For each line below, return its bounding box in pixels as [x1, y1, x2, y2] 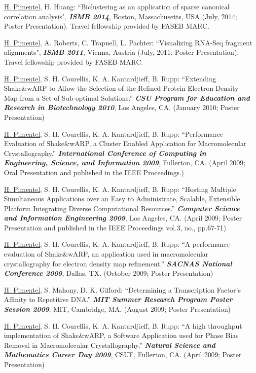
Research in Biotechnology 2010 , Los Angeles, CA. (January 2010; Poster [4, 102, 240, 112]
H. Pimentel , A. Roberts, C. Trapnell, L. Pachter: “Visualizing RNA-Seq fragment [4, 37, 253, 47]
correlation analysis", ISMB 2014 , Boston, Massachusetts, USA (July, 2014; [4, 11, 237, 21]
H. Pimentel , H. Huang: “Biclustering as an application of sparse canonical [4, 1, 230, 11]
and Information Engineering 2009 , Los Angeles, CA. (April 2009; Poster [4, 213, 242, 223]
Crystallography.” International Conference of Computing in [4, 148, 206, 158]
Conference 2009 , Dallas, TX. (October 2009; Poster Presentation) [4, 268, 213, 278]
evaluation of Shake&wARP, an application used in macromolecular [4, 249, 209, 259]
